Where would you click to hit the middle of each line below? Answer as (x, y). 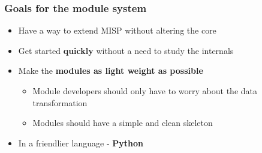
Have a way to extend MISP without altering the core (117, 30)
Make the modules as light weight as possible (111, 70)
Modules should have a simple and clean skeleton (123, 123)
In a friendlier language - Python (81, 142)
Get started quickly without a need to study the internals (126, 50)
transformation (60, 102)
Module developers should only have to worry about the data (145, 91)
